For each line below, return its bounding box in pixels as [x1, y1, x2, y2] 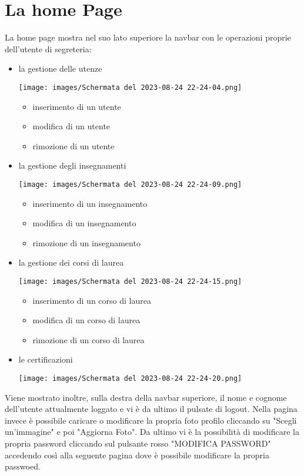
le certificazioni [18, 353, 73, 366]
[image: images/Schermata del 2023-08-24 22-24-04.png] [18, 83, 242, 92]
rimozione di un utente [32, 139, 115, 152]
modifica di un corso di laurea [32, 314, 141, 326]
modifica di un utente [32, 120, 111, 132]
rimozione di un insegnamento [32, 236, 141, 249]
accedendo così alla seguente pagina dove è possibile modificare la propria [5, 448, 269, 461]
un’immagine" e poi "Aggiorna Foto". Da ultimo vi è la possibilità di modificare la [5, 425, 299, 438]
